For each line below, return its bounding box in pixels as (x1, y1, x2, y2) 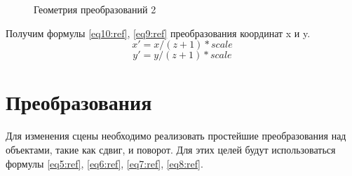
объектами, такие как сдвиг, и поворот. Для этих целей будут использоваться (6, 142, 336, 156)
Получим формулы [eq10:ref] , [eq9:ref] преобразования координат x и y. (6, 25, 311, 40)
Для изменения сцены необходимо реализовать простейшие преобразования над (6, 128, 346, 143)
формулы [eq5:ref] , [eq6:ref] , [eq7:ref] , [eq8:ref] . (6, 156, 203, 170)
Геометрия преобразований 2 (34, 2, 156, 16)
